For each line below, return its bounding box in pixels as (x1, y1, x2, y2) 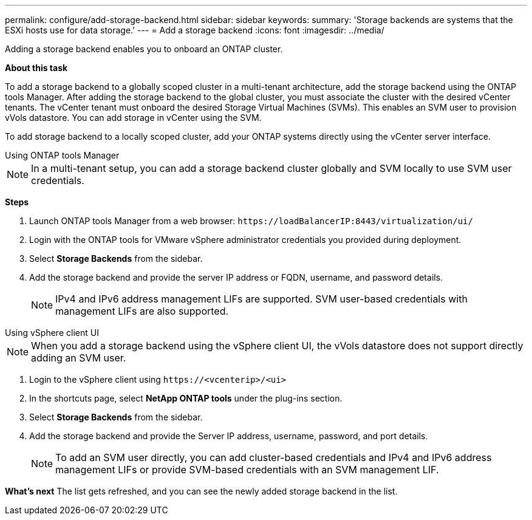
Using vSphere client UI (5, 327, 99, 338)
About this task (5, 63, 68, 73)
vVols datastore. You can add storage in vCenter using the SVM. (5, 112, 262, 123)
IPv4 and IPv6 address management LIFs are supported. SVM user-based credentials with (55, 293, 468, 305)
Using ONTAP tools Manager (5, 150, 120, 160)
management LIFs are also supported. (55, 305, 229, 317)
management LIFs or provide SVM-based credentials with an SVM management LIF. (55, 464, 439, 476)
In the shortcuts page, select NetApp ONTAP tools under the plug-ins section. (29, 393, 343, 403)
